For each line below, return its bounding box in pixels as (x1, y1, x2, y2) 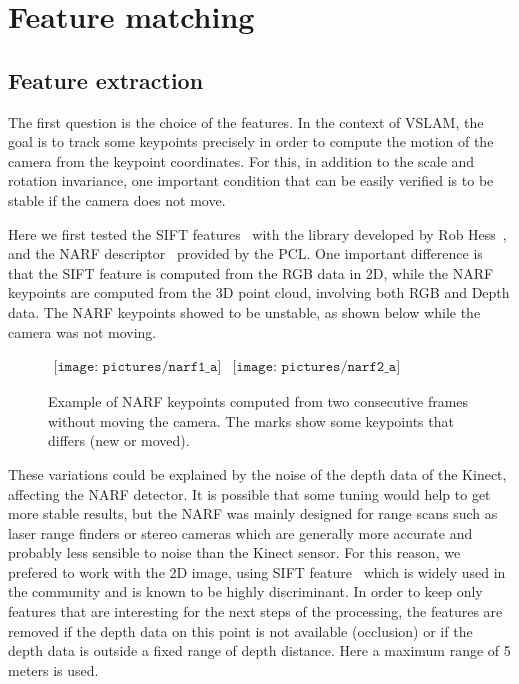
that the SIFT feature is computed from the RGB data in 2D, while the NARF (8, 262, 494, 283)
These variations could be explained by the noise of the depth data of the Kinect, (8, 463, 507, 484)
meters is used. (8, 659, 99, 680)
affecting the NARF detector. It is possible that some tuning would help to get (8, 483, 491, 504)
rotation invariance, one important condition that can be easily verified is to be (8, 170, 494, 191)
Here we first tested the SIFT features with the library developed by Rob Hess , (8, 223, 507, 244)
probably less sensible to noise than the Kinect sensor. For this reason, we (8, 542, 461, 563)
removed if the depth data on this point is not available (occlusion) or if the (8, 620, 473, 641)
